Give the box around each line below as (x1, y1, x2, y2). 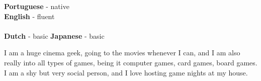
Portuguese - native (4, 1, 69, 11)
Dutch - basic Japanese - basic (4, 30, 105, 41)
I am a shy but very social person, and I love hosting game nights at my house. (4, 67, 248, 77)
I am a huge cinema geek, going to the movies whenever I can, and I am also (4, 47, 240, 58)
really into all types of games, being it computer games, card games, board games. (4, 57, 257, 67)
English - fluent (4, 11, 55, 21)
